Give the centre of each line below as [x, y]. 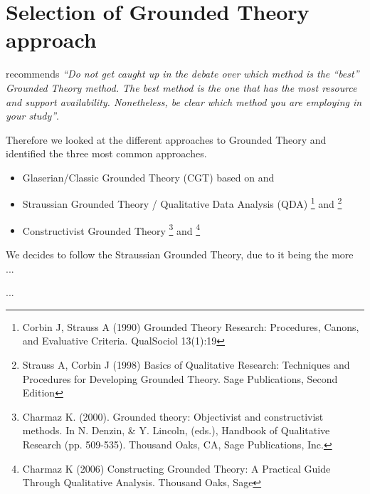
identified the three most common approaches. [106, 153]
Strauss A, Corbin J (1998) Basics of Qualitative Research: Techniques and [186, 364]
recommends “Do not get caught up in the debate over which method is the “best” [183, 74]
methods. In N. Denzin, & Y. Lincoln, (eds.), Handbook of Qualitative [176, 430]
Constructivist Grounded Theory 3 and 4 [111, 229]
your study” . [33, 116]
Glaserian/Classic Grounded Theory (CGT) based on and [148, 177]
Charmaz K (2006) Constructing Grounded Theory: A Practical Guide [176, 468]
